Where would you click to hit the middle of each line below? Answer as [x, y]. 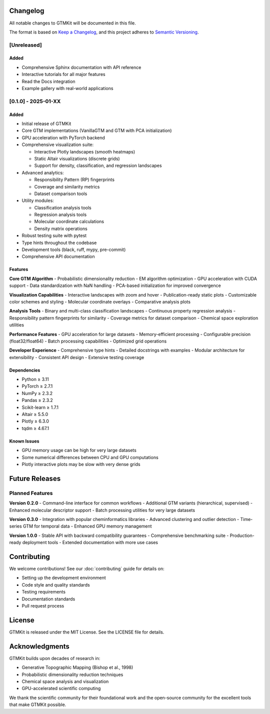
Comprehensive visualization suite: [58, 144]
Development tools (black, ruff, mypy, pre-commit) [74, 249]
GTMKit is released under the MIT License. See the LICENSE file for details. [87, 632]
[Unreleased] [25, 45]
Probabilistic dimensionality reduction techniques [72, 674]
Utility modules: [38, 200]
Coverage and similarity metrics [67, 186]
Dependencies [25, 370]
